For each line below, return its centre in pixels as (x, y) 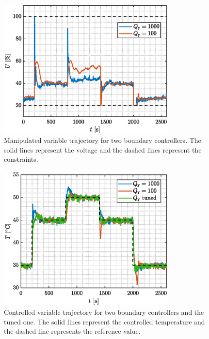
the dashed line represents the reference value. (72, 331)
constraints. (21, 159)
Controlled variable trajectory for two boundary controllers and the (104, 312)
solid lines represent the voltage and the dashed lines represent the (103, 149)
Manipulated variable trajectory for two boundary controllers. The (103, 140)
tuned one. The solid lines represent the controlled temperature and (104, 321)
